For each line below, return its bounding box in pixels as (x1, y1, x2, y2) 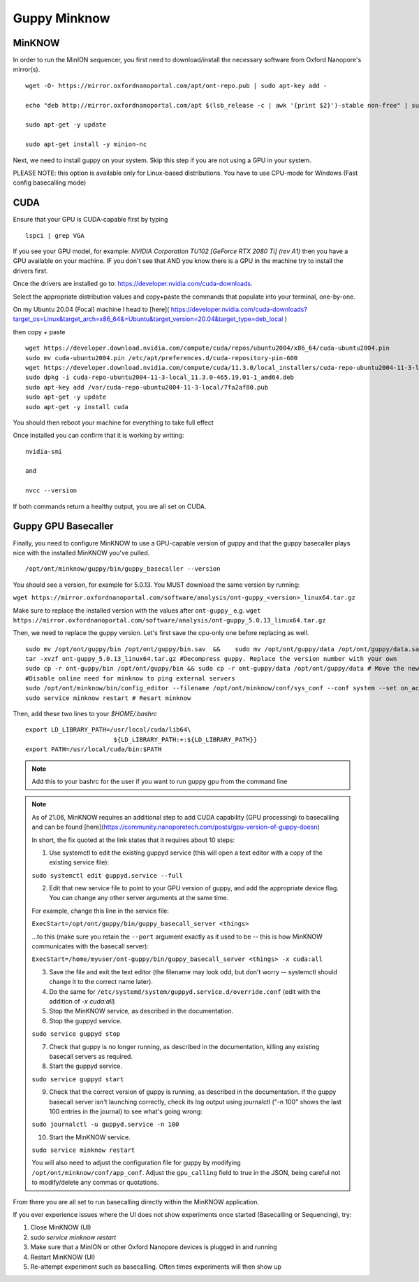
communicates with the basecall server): (31, 942, 149, 950)
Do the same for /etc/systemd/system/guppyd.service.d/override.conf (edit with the (49, 987, 321, 996)
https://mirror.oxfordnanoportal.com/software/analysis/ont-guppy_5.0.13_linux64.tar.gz (13, 616, 326, 624)
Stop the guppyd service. (49, 1016, 122, 1025)
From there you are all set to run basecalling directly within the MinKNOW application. (13, 1197, 260, 1206)
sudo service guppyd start (31, 1075, 124, 1083)
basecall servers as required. (49, 1052, 133, 1060)
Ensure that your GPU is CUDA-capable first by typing (13, 215, 168, 224)
